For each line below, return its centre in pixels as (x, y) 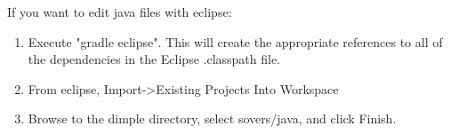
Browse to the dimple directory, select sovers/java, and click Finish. (212, 118)
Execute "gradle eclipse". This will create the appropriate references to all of (235, 41)
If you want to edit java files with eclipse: (120, 12)
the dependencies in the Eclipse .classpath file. (154, 59)
